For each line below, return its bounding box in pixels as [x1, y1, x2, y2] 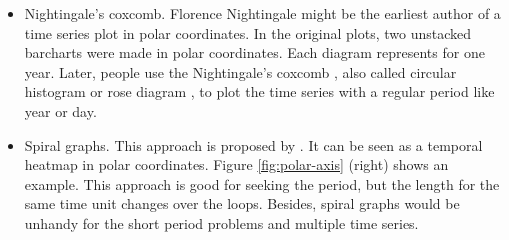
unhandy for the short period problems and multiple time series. [24, 212, 419, 233]
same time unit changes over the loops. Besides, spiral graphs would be [24, 193, 460, 214]
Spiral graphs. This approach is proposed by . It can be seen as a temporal [24, 134, 483, 155]
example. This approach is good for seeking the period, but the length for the [24, 173, 500, 194]
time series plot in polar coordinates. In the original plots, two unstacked [24, 22, 472, 43]
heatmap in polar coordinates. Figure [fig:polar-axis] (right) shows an [24, 154, 449, 175]
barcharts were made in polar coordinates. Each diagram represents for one [24, 42, 485, 63]
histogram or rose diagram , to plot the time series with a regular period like [24, 81, 495, 102]
